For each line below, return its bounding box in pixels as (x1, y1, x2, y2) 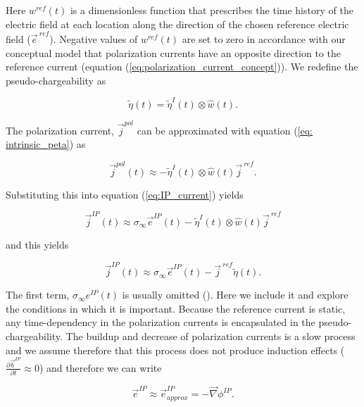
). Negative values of (49, 31, 138, 46)
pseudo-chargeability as (6, 73, 106, 87)
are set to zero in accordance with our (182, 31, 346, 46)
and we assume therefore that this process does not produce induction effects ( (6, 342, 345, 357)
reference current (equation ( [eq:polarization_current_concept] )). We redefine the (6, 59, 358, 74)
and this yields (6, 237, 69, 251)
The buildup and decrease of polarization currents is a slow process (65, 329, 356, 344)
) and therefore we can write (39, 360, 162, 375)
